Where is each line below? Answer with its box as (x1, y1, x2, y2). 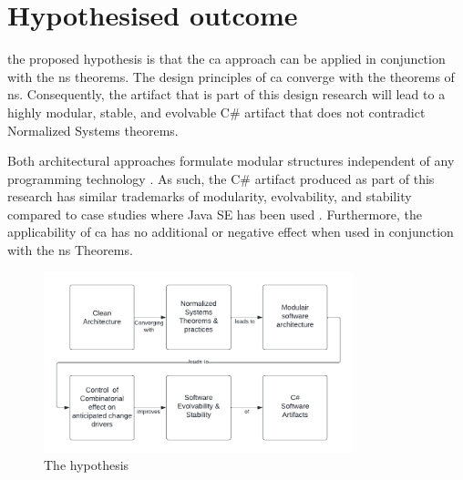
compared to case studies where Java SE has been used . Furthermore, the (7, 204, 422, 223)
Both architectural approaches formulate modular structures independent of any (7, 151, 455, 170)
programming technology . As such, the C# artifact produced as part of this (7, 169, 435, 188)
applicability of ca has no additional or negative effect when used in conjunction (7, 222, 454, 241)
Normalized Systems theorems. (7, 120, 179, 139)
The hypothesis (44, 455, 129, 475)
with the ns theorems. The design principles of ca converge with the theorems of (7, 66, 455, 86)
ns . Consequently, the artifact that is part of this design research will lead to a (7, 85, 446, 104)
